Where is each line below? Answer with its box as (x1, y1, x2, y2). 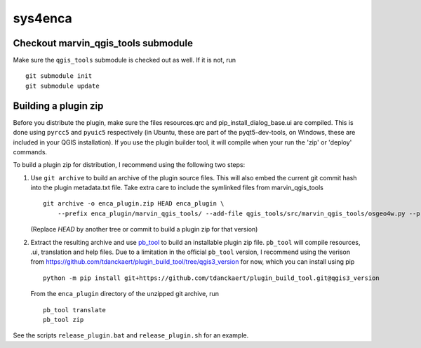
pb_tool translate (43, 306, 107, 314)
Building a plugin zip (13, 100, 104, 112)
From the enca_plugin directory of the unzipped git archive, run (30, 290, 219, 298)
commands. (13, 147, 48, 156)
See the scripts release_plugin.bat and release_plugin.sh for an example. (13, 331, 249, 340)
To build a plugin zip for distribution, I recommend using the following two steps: (13, 161, 246, 169)
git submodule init (25, 72, 93, 80)
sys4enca (13, 11, 73, 26)
